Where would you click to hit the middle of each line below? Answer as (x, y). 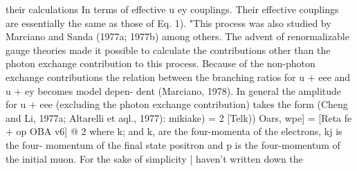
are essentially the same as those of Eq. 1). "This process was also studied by (168, 22)
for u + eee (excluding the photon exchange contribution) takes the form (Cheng (177, 104)
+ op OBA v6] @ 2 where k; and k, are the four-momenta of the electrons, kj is (174, 131)
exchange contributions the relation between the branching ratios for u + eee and (178, 76)
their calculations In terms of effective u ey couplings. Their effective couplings (172, 9)
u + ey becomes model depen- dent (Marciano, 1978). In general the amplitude (174, 90)
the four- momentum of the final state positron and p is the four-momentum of (173, 144)
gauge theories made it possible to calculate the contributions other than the (168, 49)
